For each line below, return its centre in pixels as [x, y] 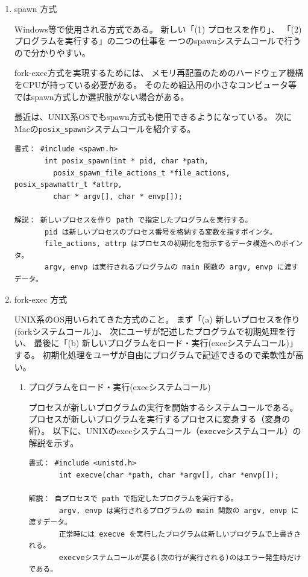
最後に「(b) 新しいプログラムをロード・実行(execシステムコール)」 [166, 343]
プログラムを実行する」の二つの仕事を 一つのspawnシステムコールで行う [158, 41]
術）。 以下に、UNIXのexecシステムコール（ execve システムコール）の [165, 430]
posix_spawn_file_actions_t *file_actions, [142, 173]
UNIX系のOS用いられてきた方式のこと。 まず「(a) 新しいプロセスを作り [157, 319]
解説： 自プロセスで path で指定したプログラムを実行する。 [133, 498]
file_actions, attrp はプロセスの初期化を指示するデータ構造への [163, 244]
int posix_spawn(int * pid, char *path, [126, 161]
